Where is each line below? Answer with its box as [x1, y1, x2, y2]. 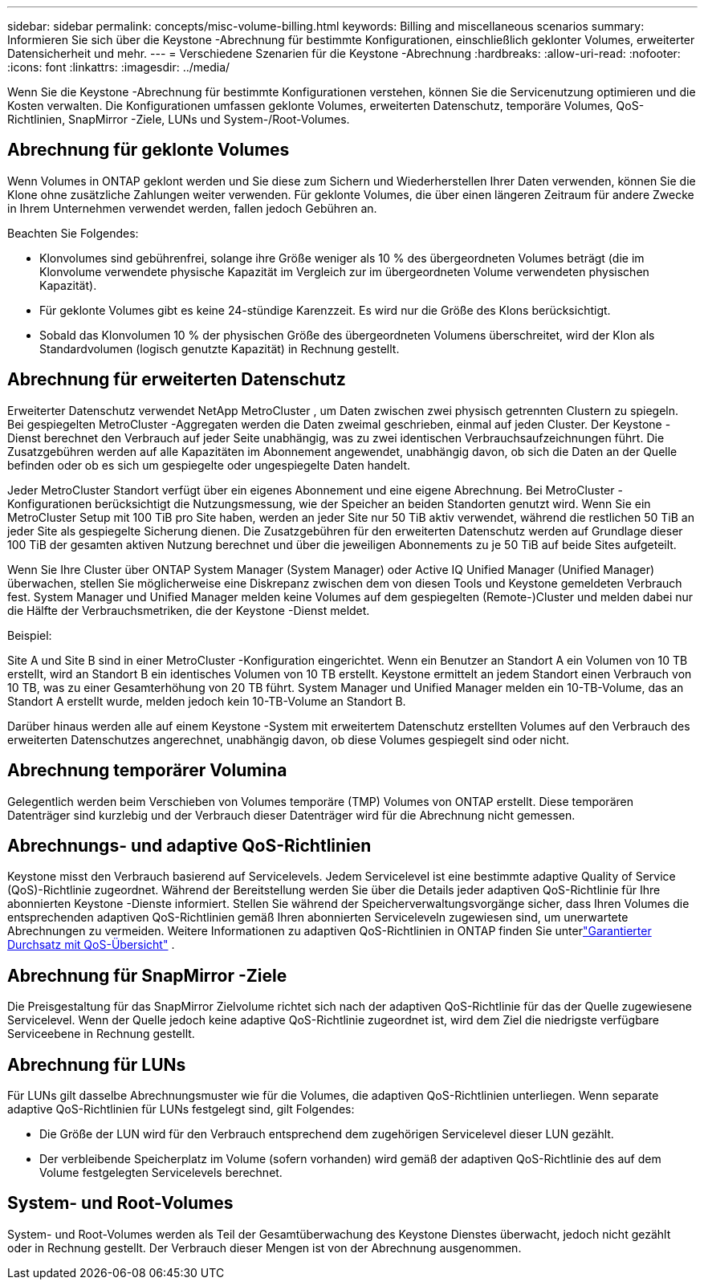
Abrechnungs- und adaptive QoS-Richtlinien [7, 835, 372, 856]
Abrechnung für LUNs [7, 1054, 186, 1075]
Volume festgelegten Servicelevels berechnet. [39, 1166, 283, 1180]
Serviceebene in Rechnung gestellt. [7, 1027, 195, 1041]
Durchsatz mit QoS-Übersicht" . [7, 938, 175, 952]
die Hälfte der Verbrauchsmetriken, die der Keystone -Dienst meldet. [7, 603, 370, 617]
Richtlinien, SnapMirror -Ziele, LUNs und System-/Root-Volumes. [7, 112, 350, 126]
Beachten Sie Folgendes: [7, 226, 139, 240]
